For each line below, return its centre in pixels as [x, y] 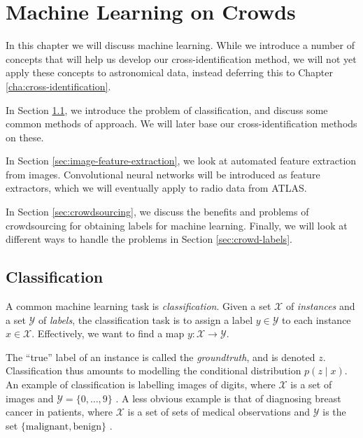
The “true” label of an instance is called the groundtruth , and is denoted [161, 356]
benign [87, 426]
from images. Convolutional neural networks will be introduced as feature [163, 174]
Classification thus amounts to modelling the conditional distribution [154, 370]
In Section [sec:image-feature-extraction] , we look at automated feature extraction [181, 161]
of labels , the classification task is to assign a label [145, 319]
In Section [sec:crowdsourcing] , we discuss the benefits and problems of [157, 212]
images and [30, 398]
